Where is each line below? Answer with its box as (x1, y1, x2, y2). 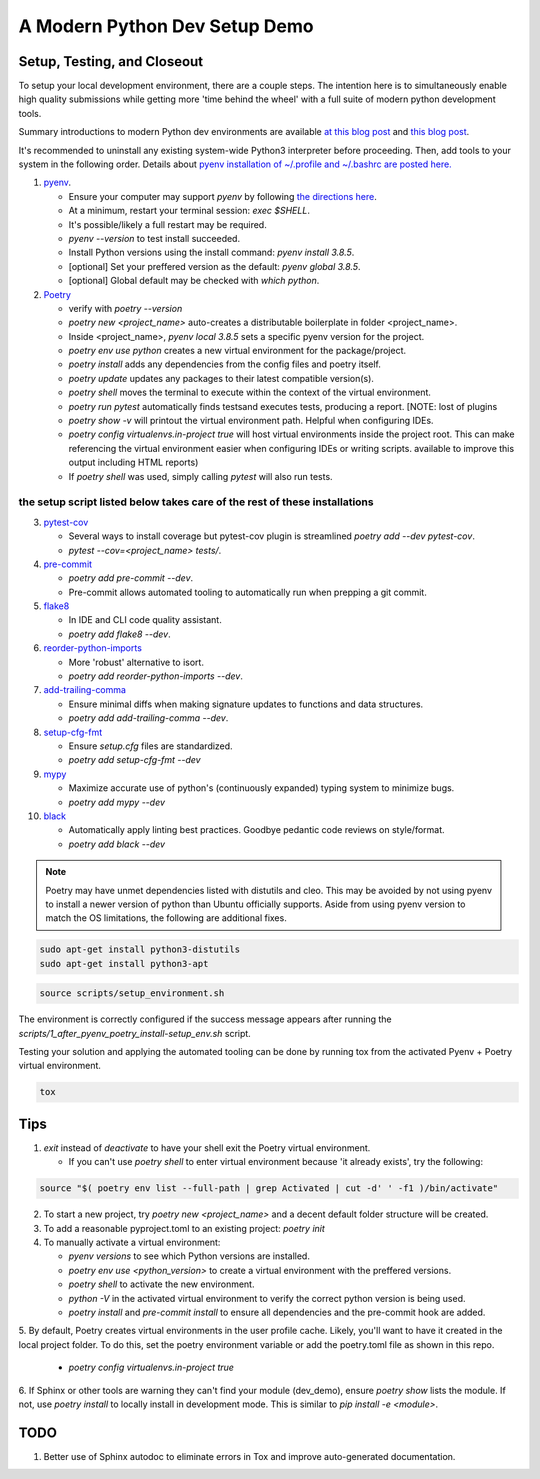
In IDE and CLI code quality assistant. (68, 614, 222, 626)
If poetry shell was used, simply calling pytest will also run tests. (68, 470, 334, 482)
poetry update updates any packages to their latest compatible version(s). (68, 372, 375, 384)
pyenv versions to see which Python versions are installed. (68, 1250, 310, 1262)
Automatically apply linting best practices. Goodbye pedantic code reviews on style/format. (68, 824, 445, 836)
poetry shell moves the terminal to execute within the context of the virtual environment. (68, 386, 432, 399)
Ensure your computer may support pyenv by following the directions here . (68, 190, 377, 202)
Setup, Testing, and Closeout (18, 53, 204, 70)
